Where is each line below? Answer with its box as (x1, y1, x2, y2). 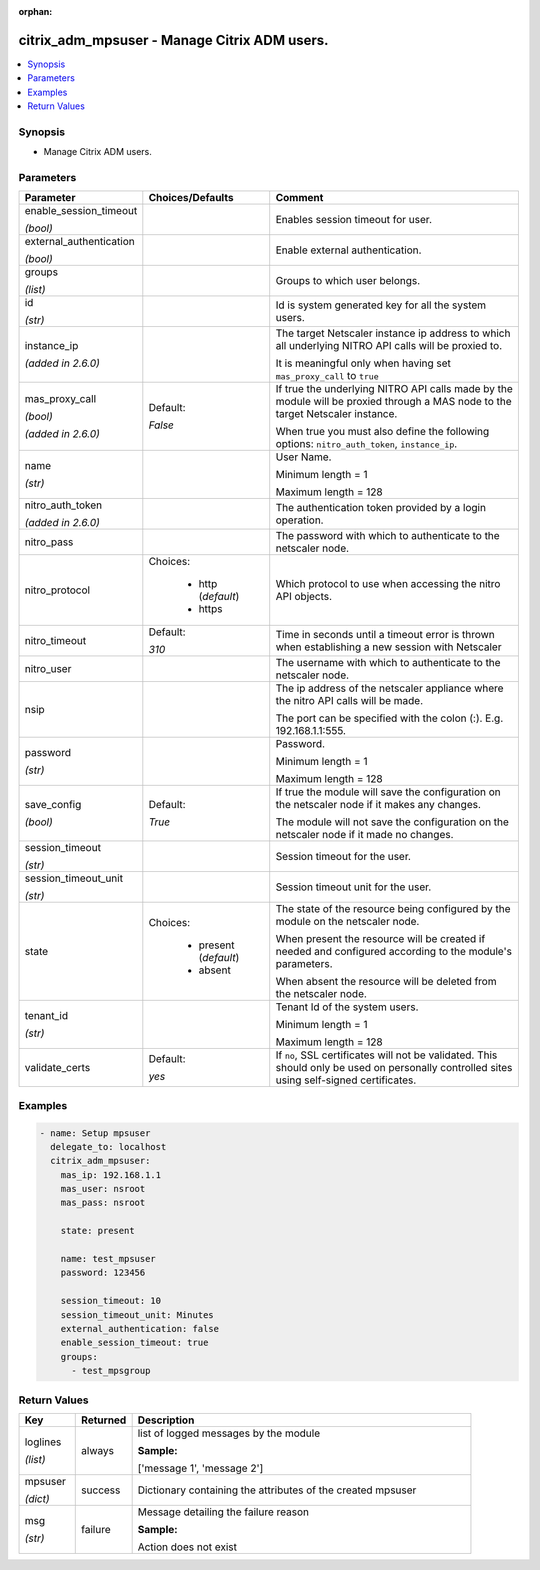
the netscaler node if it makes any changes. (275, 798, 482, 812)
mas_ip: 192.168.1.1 (60, 1169, 162, 1180)
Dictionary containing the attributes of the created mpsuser (137, 1483, 417, 1497)
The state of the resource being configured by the (275, 902, 511, 916)
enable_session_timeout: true (60, 1337, 209, 1349)
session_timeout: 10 (60, 1295, 162, 1307)
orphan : (18, 6, 53, 17)
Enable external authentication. (275, 243, 422, 257)
